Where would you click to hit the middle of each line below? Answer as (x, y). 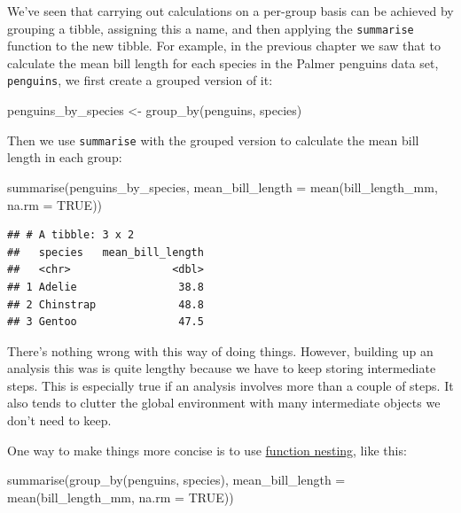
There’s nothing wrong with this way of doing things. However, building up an (220, 350)
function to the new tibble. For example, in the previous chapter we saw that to (224, 46)
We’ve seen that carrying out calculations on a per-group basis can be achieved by (230, 11)
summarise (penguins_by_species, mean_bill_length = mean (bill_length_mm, (223, 187)
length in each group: (65, 157)
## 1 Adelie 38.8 (105, 287)
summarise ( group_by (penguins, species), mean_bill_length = (176, 480)
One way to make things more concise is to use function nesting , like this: (207, 450)
